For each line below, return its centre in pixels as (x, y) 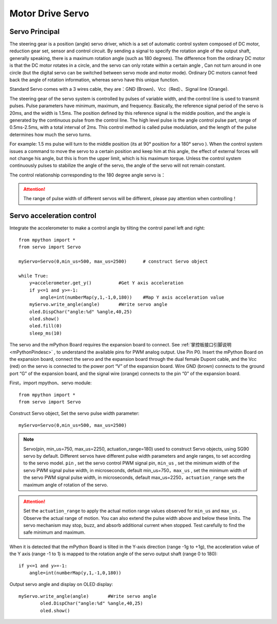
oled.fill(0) (45, 326)
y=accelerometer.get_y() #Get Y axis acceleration (106, 283)
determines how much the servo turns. (51, 134)
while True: (34, 276)
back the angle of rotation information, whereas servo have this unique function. (94, 80)
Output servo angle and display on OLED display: (61, 584)
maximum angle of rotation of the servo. (66, 484)
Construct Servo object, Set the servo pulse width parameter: (74, 414)
